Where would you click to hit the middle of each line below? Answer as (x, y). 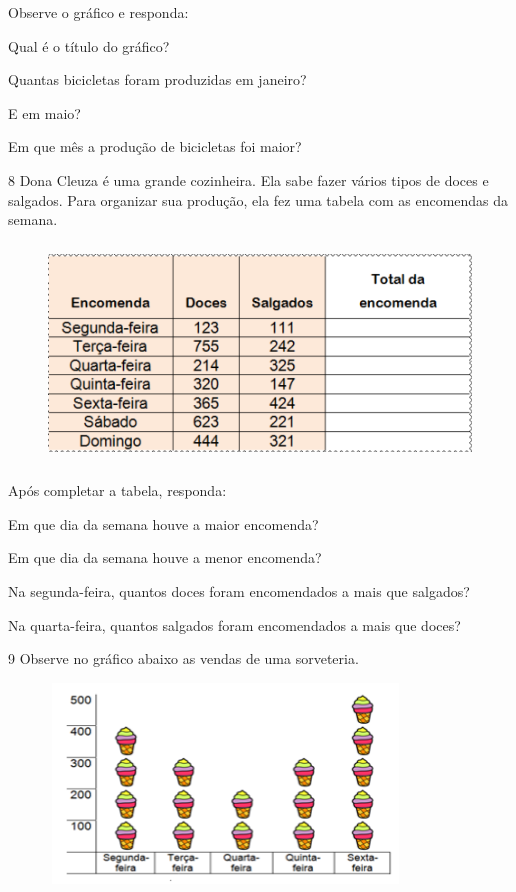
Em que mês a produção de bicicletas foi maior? (155, 146)
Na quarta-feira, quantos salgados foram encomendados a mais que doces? (234, 624)
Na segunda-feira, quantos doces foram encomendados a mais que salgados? (239, 590)
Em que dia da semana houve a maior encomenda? (163, 523)
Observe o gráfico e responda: (98, 12)
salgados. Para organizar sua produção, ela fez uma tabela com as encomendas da (258, 199)
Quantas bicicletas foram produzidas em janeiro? (157, 79)
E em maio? (44, 112)
